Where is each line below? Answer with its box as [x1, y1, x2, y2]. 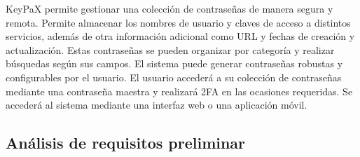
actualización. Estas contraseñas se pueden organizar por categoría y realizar [6, 42, 335, 57]
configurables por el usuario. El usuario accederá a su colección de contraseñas [6, 69, 342, 84]
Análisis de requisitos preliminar [6, 132, 246, 153]
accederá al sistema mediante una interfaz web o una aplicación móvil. [6, 97, 307, 112]
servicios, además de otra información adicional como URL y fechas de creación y [6, 29, 355, 43]
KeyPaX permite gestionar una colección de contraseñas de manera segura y [6, 1, 333, 15]
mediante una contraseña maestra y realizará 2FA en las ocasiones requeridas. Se [6, 83, 353, 98]
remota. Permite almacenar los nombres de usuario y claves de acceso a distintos [6, 15, 351, 29]
